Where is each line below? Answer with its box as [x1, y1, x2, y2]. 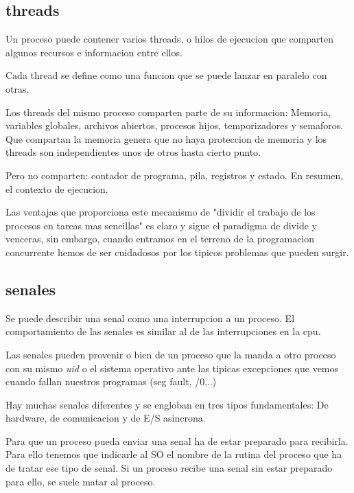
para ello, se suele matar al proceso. [5, 474, 156, 488]
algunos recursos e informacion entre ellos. [5, 45, 182, 59]
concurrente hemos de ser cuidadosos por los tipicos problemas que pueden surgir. [5, 244, 349, 259]
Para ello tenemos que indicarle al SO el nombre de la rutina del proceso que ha [5, 447, 342, 461]
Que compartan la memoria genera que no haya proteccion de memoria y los [5, 131, 327, 146]
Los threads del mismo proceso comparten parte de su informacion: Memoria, [5, 104, 331, 119]
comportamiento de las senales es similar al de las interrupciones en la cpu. [5, 324, 321, 339]
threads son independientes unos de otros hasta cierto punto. [5, 145, 261, 159]
